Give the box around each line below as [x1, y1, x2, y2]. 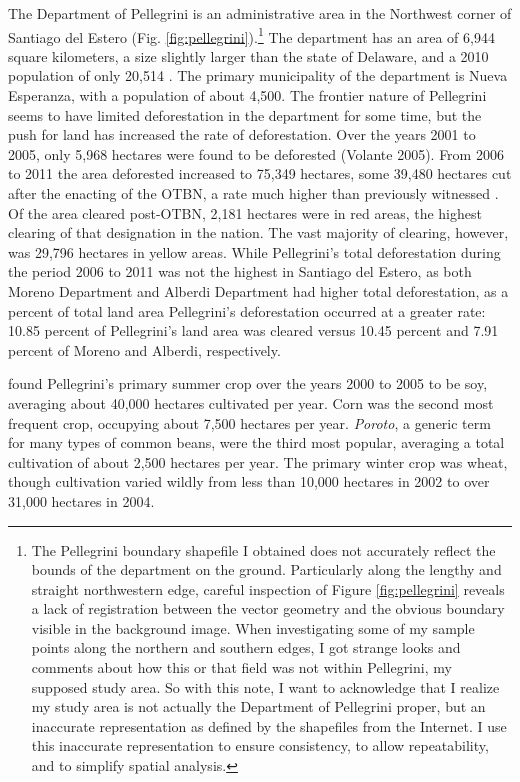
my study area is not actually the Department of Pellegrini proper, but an [31, 696, 486, 717]
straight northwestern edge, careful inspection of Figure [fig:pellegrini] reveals [31, 578, 505, 599]
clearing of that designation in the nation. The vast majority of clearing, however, [8, 222, 509, 243]
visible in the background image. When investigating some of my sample [31, 617, 475, 638]
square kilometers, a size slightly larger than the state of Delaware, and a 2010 [8, 45, 489, 66]
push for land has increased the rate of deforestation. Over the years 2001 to [8, 124, 476, 145]
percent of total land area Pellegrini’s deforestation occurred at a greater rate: [8, 300, 486, 321]
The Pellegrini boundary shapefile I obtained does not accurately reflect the [31, 539, 496, 560]
